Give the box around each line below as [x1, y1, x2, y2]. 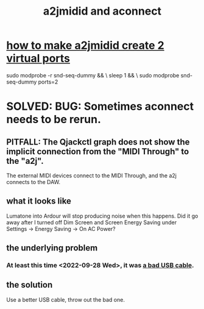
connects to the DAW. [6, 178, 61, 185]
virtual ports [6, 52, 70, 65]
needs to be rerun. [6, 113, 102, 126]
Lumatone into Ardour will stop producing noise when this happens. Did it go [6, 212, 199, 219]
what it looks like [6, 196, 72, 207]
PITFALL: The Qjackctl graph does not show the [6, 137, 190, 147]
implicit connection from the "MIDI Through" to [6, 146, 189, 157]
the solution [6, 280, 53, 290]
